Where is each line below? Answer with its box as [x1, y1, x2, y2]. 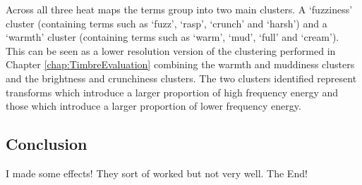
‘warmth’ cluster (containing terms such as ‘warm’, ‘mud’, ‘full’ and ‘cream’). [6, 30, 339, 44]
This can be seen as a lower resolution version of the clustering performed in [6, 43, 336, 58]
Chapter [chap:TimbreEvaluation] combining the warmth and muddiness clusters [6, 57, 355, 72]
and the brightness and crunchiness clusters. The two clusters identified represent [6, 70, 357, 85]
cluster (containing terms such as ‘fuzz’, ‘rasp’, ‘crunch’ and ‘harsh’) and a [6, 15, 327, 30]
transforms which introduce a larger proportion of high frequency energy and [6, 84, 339, 99]
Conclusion [6, 133, 88, 155]
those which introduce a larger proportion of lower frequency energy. [6, 98, 301, 113]
